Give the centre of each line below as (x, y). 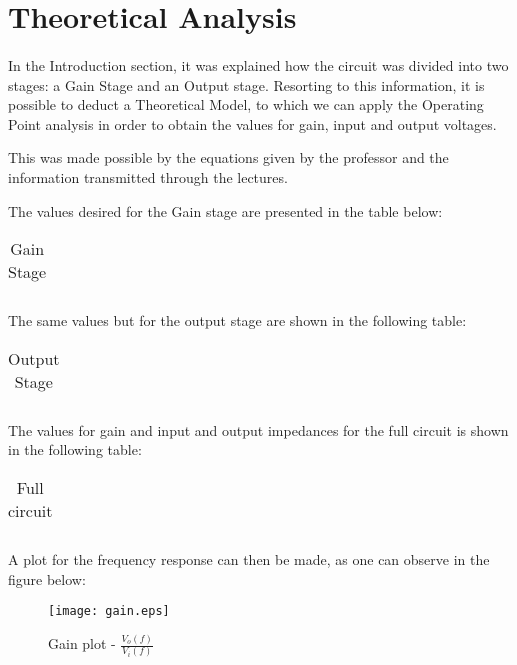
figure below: (47, 578)
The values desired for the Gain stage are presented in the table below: (225, 210)
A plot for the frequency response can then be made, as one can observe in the (249, 558)
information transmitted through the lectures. (148, 176)
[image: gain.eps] (109, 611)
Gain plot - (82, 643)
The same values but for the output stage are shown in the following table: (237, 320)
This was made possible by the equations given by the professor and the (228, 157)
